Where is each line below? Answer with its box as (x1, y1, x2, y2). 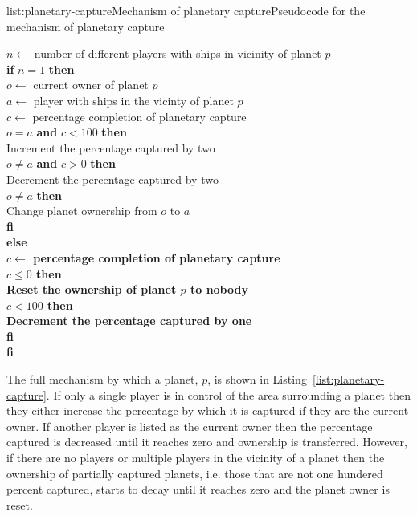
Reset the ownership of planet (6, 281, 177, 298)
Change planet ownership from (6, 202, 157, 219)
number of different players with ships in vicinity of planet (34, 45, 321, 62)
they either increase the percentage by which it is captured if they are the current (6, 402, 409, 419)
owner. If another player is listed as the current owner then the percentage (6, 417, 373, 434)
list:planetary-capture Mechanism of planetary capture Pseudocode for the (6, 2, 366, 18)
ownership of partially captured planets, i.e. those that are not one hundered (6, 465, 383, 481)
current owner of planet (33, 76, 149, 93)
